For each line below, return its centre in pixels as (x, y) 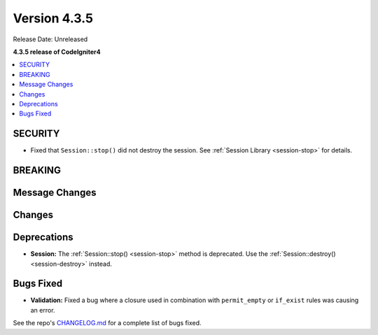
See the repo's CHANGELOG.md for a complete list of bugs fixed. (107, 323)
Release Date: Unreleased (50, 39)
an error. (43, 310)
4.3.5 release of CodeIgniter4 (57, 52)
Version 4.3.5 (53, 18)
